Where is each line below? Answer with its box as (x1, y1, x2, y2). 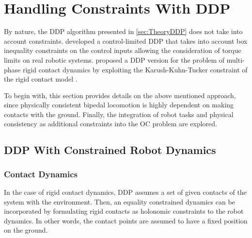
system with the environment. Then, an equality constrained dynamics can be (4, 196, 235, 206)
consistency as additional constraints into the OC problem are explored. (4, 119, 217, 129)
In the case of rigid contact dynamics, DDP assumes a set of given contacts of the (4, 187, 247, 197)
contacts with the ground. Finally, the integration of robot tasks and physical (4, 109, 234, 119)
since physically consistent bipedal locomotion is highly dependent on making (4, 100, 234, 110)
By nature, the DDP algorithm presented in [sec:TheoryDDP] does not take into (4, 26, 243, 36)
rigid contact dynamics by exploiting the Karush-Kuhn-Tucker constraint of (22, 64, 248, 74)
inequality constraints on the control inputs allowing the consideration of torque (4, 45, 241, 55)
